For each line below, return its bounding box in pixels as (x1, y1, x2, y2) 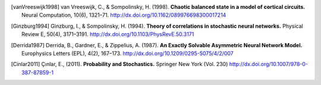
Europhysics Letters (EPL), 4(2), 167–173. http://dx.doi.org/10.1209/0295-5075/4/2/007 (21, 50, 234, 57)
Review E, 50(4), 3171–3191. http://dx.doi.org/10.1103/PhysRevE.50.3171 (21, 31, 194, 38)
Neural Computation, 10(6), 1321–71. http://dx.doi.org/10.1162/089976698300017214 (21, 12, 226, 19)
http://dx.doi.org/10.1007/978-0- (229, 61, 309, 68)
